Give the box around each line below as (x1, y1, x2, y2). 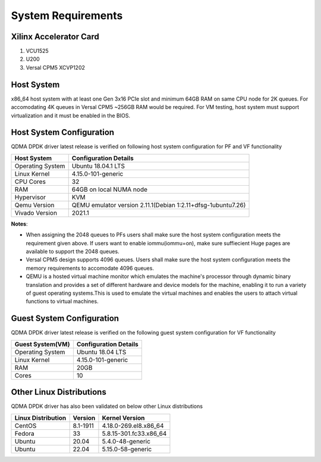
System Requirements (11, 9, 123, 22)
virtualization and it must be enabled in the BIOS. (11, 112, 131, 119)
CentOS (14, 422, 37, 430)
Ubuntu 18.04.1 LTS (71, 161, 125, 170)
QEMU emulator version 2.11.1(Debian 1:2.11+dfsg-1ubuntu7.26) (71, 201, 246, 209)
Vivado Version (14, 208, 58, 217)
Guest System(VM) (14, 340, 70, 348)
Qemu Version (14, 201, 55, 209)
